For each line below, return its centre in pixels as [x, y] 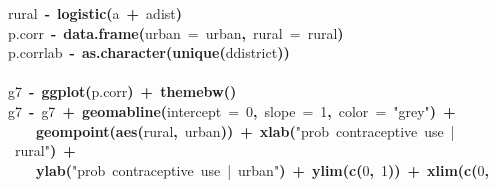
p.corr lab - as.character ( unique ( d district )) [149, 52]
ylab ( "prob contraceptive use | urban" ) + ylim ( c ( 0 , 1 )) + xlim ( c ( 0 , [262, 169]
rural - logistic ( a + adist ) [95, 13]
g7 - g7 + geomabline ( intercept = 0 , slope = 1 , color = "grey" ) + [232, 110]
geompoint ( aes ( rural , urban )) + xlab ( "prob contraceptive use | [245, 130]
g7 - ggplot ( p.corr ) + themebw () [122, 91]
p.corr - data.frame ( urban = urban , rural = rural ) [176, 32]
